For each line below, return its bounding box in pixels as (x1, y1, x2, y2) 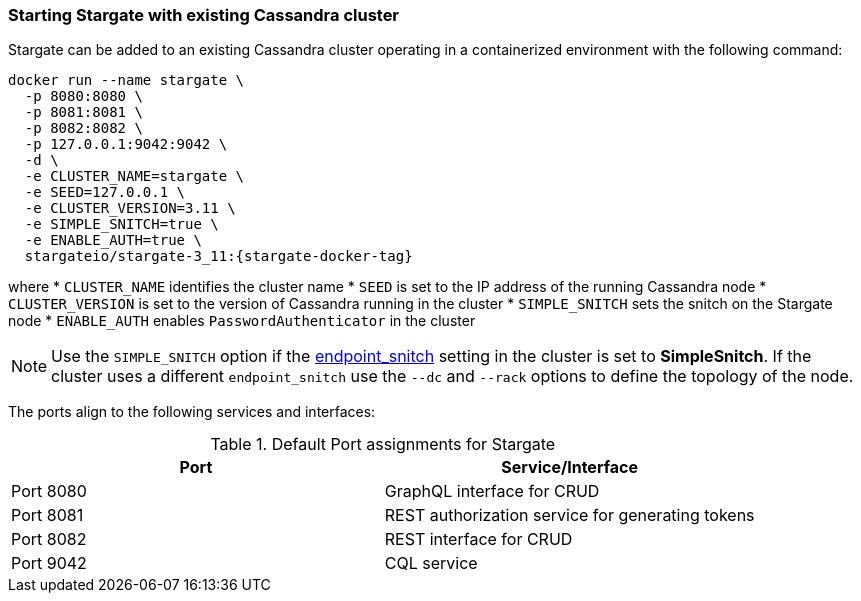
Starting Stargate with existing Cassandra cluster (8, 5, 400, 25)
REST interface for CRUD (384, 529, 573, 550)
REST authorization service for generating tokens (384, 505, 755, 526)
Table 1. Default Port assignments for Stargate (210, 434, 556, 455)
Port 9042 (11, 553, 87, 574)
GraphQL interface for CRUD (384, 481, 600, 502)
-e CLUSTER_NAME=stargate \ (24, 168, 245, 185)
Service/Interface (501, 457, 638, 478)
